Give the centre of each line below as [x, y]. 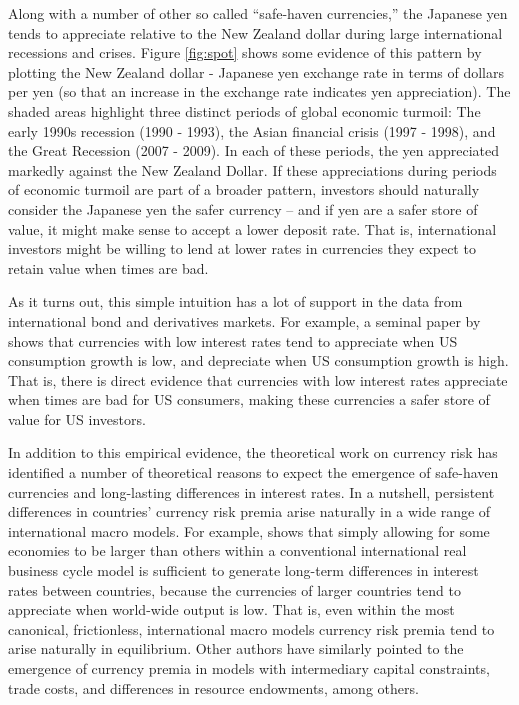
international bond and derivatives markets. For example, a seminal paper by [244, 320]
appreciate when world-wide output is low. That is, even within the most [231, 609]
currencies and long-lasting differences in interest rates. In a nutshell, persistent [251, 491]
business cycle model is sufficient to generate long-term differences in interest [243, 570]
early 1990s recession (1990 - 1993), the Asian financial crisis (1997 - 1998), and [252, 130]
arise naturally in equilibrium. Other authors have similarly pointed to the [236, 648]
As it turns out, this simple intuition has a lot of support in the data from [235, 301]
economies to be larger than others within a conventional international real [237, 550]
